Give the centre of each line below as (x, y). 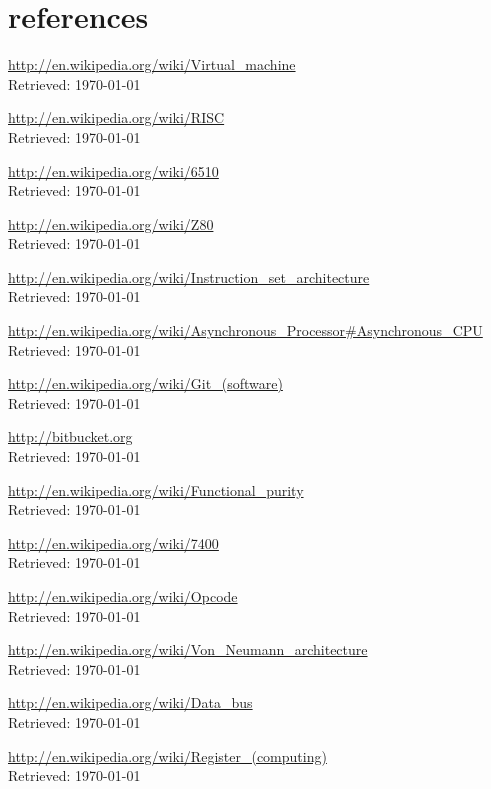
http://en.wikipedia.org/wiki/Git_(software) (145, 383)
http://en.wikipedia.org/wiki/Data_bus (130, 702)
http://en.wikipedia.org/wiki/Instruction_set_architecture (189, 276)
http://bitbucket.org (70, 436)
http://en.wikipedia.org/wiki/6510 (113, 170)
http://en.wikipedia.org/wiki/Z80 (111, 223)
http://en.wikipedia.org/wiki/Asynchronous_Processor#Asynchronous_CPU (245, 330)
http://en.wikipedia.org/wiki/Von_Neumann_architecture (188, 649)
